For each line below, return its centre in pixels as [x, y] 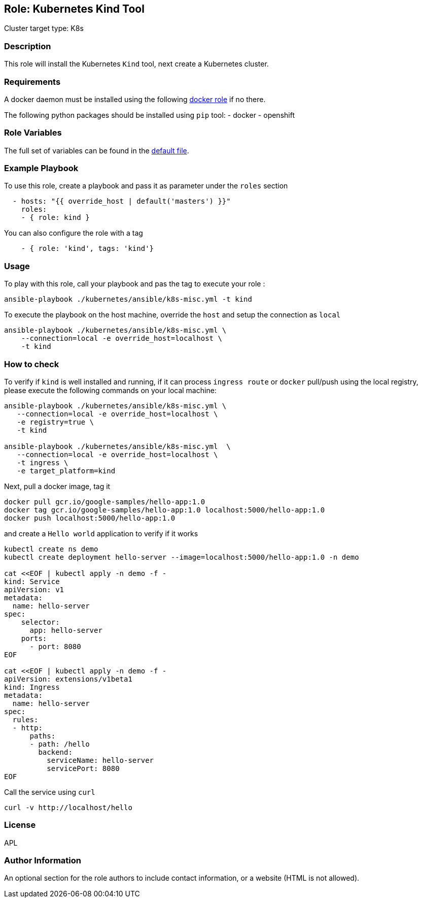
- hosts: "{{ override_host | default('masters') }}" [121, 201]
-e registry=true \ [56, 422]
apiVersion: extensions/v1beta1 [68, 679]
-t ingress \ [43, 462]
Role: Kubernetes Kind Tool [74, 9]
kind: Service [32, 581]
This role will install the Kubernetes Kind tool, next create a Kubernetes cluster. [136, 64]
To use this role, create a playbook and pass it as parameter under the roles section [146, 186]
